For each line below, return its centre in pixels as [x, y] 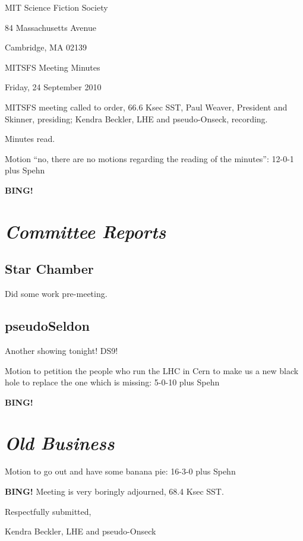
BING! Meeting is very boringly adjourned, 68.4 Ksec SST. [114, 491]
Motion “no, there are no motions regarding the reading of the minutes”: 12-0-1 [149, 158]
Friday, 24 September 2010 [53, 87]
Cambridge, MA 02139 [46, 47]
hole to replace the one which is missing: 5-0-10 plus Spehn [112, 382]
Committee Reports [86, 231]
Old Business [60, 443]
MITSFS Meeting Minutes [53, 67]
